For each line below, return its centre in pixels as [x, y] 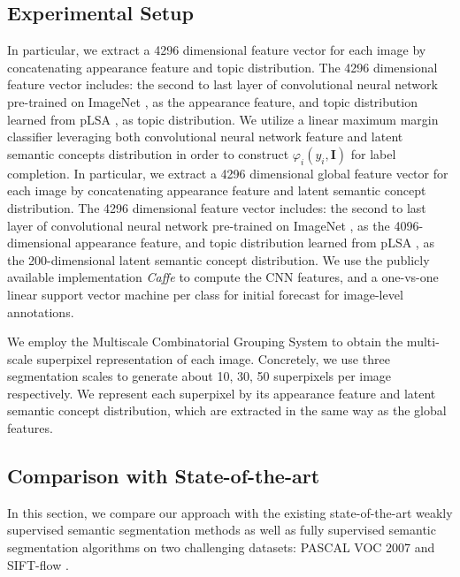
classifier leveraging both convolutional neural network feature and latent [205, 137]
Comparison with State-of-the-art [164, 476]
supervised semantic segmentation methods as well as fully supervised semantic [222, 530]
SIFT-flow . [38, 564]
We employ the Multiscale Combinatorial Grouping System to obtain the [205, 342]
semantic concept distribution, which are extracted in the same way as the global [227, 410]
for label [373, 153]
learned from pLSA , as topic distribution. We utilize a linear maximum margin [223, 119]
